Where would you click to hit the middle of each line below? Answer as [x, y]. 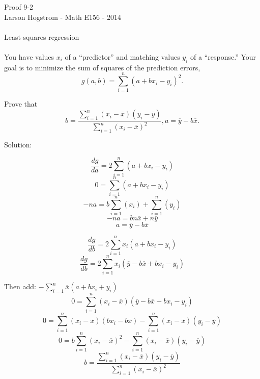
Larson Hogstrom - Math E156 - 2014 [63, 17]
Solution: [18, 145]
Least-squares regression [42, 36]
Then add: [20, 286]
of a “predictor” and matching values [122, 56]
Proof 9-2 [19, 7]
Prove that [21, 104]
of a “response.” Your [223, 56]
